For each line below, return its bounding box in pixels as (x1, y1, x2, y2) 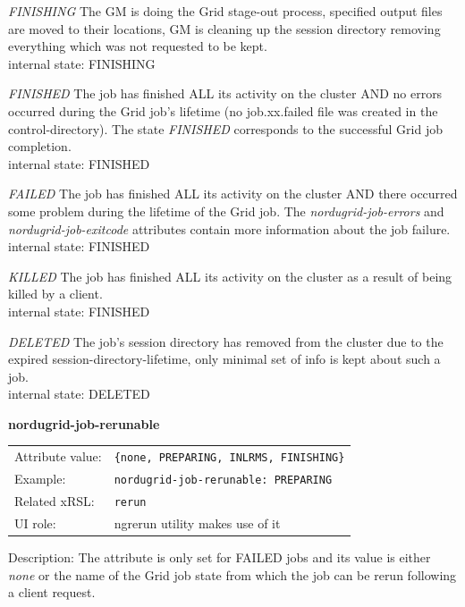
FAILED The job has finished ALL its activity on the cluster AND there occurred (8, 184, 458, 203)
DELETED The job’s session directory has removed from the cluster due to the (8, 332, 444, 350)
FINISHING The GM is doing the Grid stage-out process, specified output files (8, 2, 443, 20)
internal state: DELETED (8, 384, 150, 403)
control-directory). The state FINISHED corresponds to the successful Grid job (8, 119, 443, 138)
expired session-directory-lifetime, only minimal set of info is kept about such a (8, 350, 441, 368)
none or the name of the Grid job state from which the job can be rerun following (8, 565, 457, 584)
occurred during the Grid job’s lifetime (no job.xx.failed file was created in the (8, 101, 438, 120)
